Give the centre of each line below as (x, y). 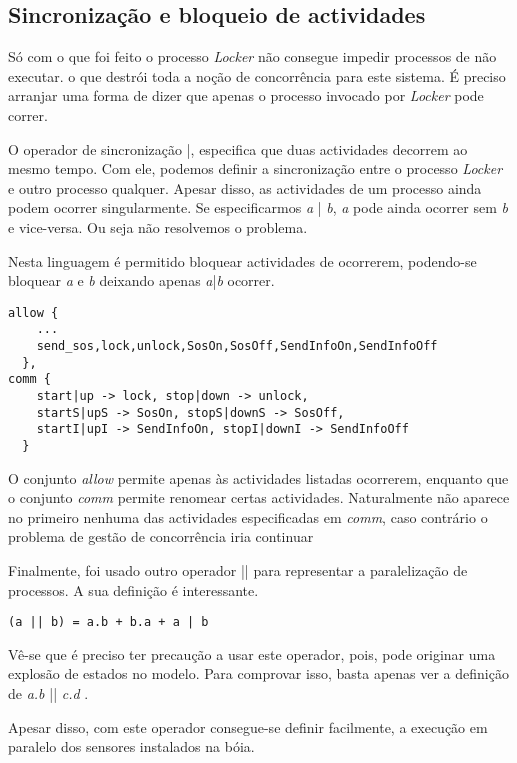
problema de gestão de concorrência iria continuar (161, 536)
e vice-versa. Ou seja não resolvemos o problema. (158, 226)
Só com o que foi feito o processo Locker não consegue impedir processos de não (252, 56)
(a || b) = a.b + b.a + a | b (108, 622)
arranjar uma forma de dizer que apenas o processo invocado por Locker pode (246, 95)
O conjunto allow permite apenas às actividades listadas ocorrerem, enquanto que (258, 477)
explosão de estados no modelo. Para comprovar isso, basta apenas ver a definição (258, 673)
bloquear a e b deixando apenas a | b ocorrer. (141, 280)
